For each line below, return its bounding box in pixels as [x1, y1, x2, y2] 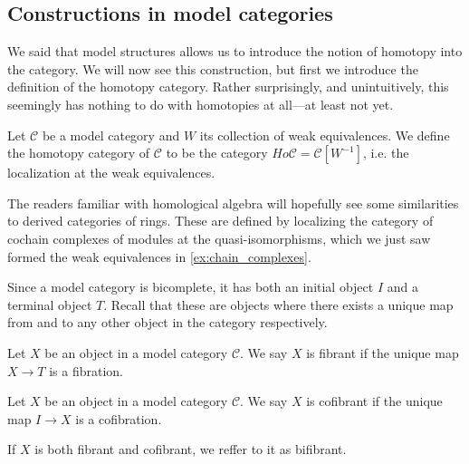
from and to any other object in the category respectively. [7, 313, 328, 332]
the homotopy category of [7, 143, 150, 162]
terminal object [7, 295, 92, 314]
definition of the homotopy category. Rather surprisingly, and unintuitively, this [7, 77, 449, 96]
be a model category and [42, 125, 180, 144]
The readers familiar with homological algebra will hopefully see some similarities [7, 193, 459, 212]
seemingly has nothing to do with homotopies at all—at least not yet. [7, 94, 394, 113]
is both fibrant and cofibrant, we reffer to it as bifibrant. [34, 440, 347, 459]
